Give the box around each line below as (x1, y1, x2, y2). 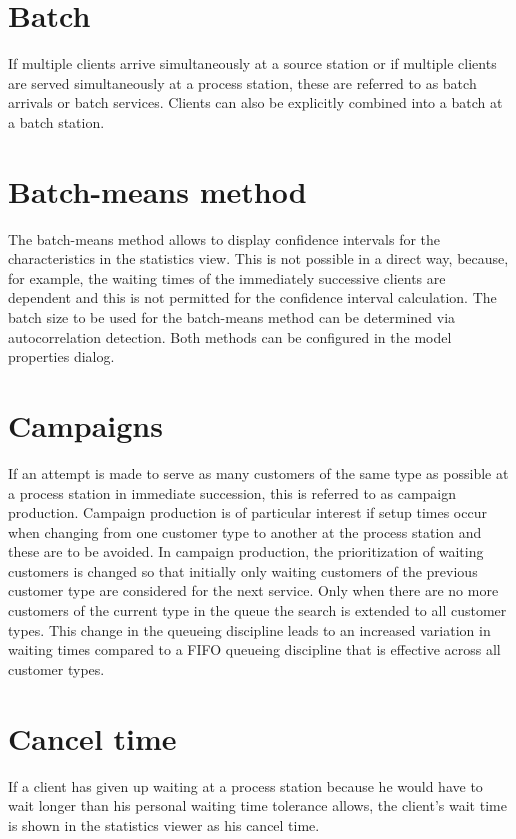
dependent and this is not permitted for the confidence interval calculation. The (8, 287, 497, 308)
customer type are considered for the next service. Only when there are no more (8, 580, 499, 601)
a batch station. (8, 111, 105, 132)
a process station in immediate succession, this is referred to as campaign (8, 482, 457, 503)
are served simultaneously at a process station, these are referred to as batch (8, 72, 477, 93)
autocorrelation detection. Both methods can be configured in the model (8, 326, 452, 347)
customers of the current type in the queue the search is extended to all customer (8, 600, 507, 621)
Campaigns (8, 404, 163, 445)
